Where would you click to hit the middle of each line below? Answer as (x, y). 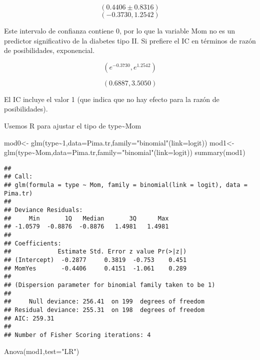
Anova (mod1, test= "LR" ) (42, 351)
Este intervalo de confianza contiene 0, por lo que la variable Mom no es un (120, 30)
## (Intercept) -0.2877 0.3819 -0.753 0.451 (95, 260)
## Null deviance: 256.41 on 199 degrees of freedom (104, 302)
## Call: (18, 177)
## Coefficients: (33, 243)
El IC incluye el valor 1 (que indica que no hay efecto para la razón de (112, 99)
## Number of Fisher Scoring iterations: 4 (77, 335)
